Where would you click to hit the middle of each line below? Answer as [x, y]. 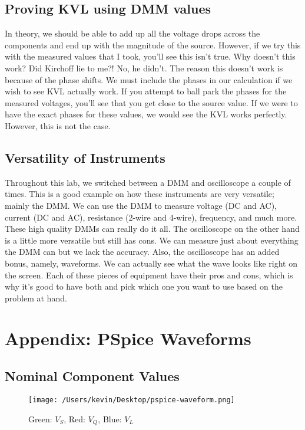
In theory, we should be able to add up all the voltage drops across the [132, 33]
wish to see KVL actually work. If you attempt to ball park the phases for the [146, 91]
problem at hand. [36, 298]
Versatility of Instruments [85, 157]
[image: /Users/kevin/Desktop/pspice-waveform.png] [132, 400]
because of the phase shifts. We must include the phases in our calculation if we [149, 79]
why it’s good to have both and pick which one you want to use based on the [144, 286]
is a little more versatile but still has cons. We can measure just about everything [152, 240]
